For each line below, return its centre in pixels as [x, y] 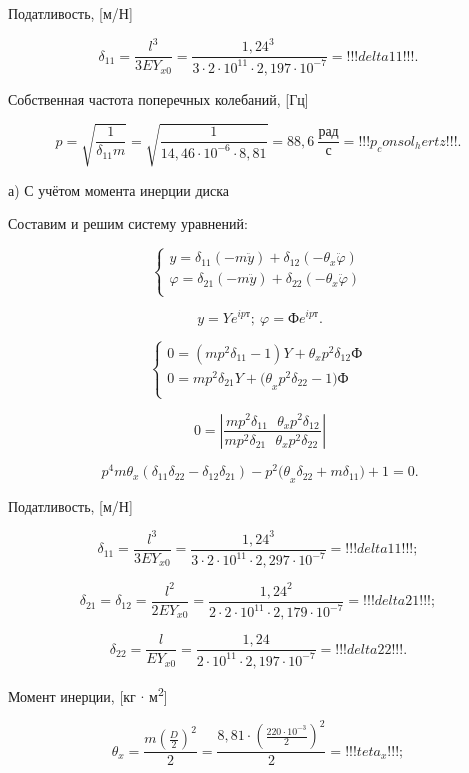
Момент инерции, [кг [72, 695]
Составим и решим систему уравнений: [128, 223]
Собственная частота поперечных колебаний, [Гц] [158, 98]
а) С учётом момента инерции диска [119, 189]
